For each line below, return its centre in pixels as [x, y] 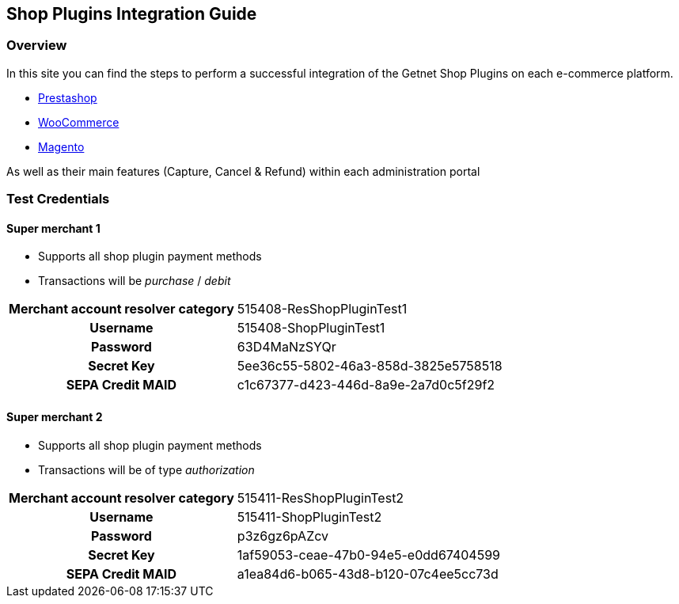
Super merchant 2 [55, 417]
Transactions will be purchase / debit [135, 281]
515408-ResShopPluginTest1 [322, 309]
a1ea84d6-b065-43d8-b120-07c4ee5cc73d [368, 574]
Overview [37, 46]
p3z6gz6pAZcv [283, 536]
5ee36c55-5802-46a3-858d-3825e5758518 [370, 366]
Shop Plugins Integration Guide [132, 14]
